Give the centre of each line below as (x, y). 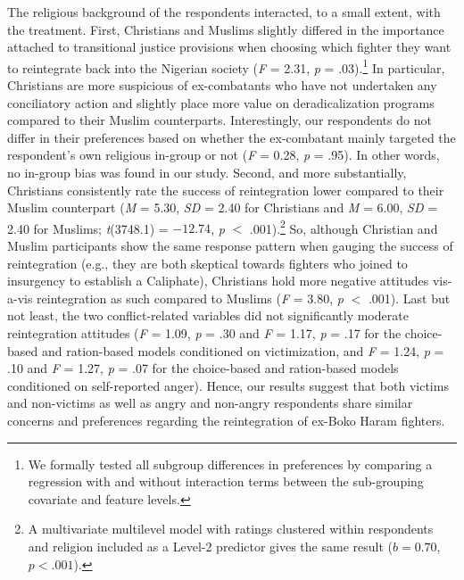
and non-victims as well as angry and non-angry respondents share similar (210, 403)
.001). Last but (409, 298)
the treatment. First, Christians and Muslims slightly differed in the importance (226, 29)
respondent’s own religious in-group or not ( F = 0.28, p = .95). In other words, (224, 155)
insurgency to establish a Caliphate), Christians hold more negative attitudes (218, 281)
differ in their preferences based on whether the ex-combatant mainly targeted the (232, 137)
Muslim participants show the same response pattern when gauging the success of (230, 246)
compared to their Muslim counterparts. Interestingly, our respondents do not (220, 120)
